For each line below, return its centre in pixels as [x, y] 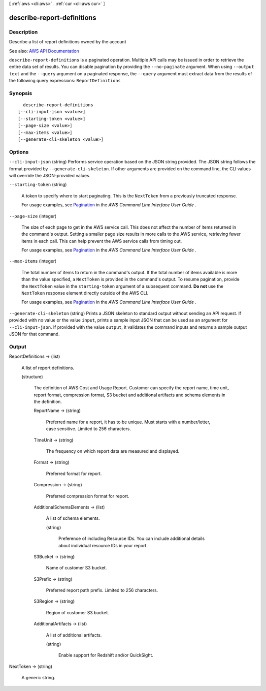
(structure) [32, 377]
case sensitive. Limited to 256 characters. [88, 429]
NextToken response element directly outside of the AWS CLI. [85, 293]
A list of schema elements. [73, 518]
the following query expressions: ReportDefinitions [65, 81]
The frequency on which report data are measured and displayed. [113, 451]
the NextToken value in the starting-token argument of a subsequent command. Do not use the [122, 286]
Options [19, 152]
